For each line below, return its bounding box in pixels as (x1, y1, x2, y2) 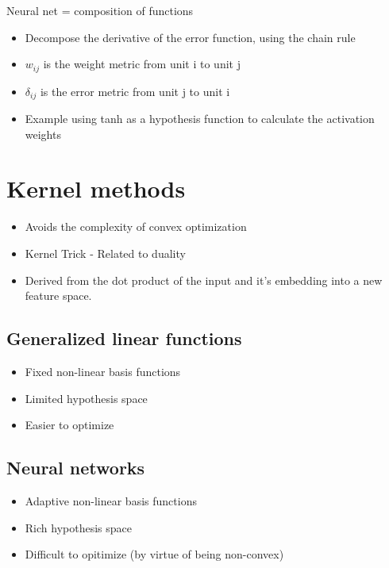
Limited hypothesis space (25, 390, 148, 406)
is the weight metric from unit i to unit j (43, 56, 241, 72)
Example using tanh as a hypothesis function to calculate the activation (25, 110, 375, 127)
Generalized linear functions (6, 326, 242, 351)
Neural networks (6, 455, 145, 480)
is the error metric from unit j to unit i (40, 83, 230, 99)
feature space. (25, 287, 92, 304)
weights (25, 125, 61, 142)
